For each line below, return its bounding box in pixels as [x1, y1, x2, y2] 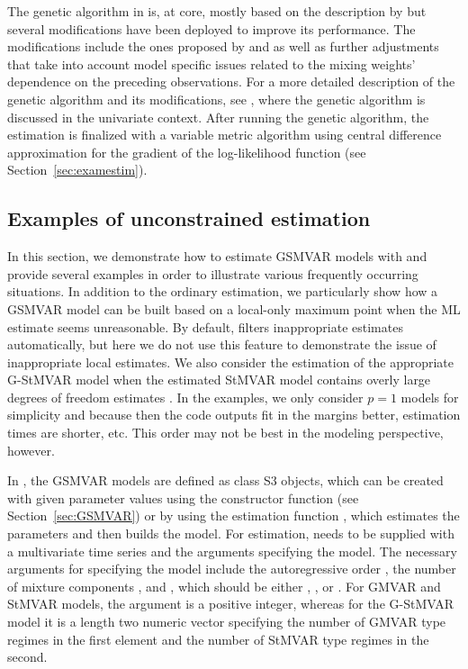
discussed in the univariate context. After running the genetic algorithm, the [7, 107, 429, 126]
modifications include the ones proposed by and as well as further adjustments [7, 37, 439, 56]
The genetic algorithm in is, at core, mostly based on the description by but [7, 2, 427, 20]
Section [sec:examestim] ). [7, 160, 148, 179]
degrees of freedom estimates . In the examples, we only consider [7, 387, 364, 406]
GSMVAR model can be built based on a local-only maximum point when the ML [7, 299, 461, 318]
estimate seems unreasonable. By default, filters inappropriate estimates [7, 317, 403, 336]
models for [400, 387, 459, 406]
